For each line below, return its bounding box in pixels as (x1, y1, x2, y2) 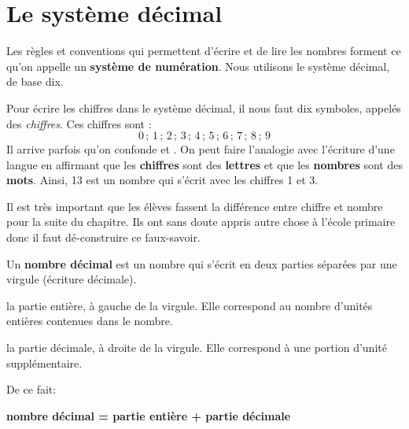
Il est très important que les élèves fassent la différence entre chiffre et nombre (6, 198, 383, 214)
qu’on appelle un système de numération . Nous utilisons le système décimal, (6, 57, 390, 74)
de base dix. (6, 73, 64, 90)
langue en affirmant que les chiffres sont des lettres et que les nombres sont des (6, 156, 403, 172)
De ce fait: (6, 381, 57, 398)
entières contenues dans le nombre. (6, 313, 173, 329)
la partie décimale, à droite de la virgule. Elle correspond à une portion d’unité (6, 339, 387, 356)
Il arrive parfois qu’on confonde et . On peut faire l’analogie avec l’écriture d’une (6, 141, 395, 157)
